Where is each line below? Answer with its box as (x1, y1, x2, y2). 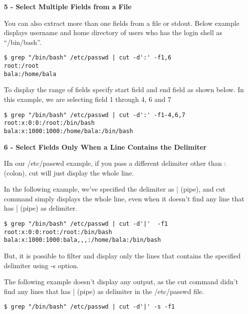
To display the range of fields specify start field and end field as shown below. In (4, 84, 244, 95)
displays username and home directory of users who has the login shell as (4, 27, 222, 38)
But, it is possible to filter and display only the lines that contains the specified (4, 251, 241, 261)
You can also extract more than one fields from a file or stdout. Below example (4, 18, 240, 28)
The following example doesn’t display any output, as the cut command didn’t (4, 276, 238, 287)
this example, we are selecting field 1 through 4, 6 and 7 (4, 94, 172, 104)
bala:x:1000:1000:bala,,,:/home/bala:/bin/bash (4, 236, 161, 244)
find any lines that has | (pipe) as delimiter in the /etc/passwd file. (4, 286, 204, 296)
